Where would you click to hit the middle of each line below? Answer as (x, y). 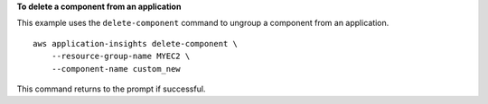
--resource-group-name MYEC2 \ (121, 56)
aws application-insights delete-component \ (136, 43)
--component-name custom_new (116, 69)
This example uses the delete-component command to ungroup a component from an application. (203, 23)
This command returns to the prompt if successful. (111, 89)
